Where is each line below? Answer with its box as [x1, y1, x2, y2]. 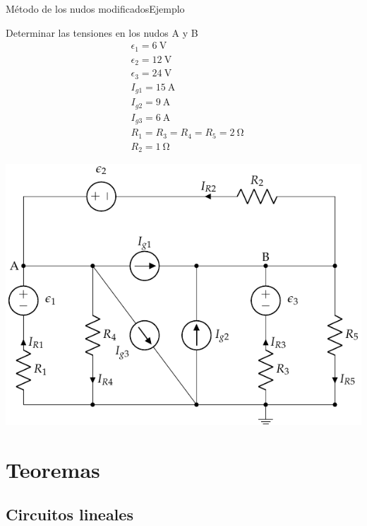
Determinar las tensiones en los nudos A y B [6, 25, 198, 40]
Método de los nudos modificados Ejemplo [6, 1, 185, 16]
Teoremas [6, 455, 100, 484]
